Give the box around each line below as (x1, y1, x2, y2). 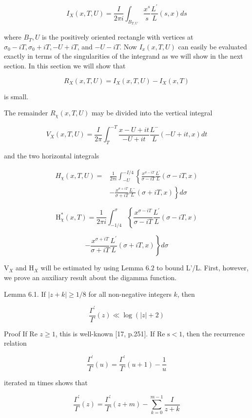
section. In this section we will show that (4, 60, 126, 70)
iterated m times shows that (4, 377, 88, 388)
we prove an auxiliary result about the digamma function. (4, 272, 177, 282)
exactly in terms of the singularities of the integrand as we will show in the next (4, 51, 243, 61)
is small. (4, 91, 28, 101)
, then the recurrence (182, 328, 245, 338)
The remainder (4, 108, 48, 118)
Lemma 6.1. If (4, 288, 46, 299)
